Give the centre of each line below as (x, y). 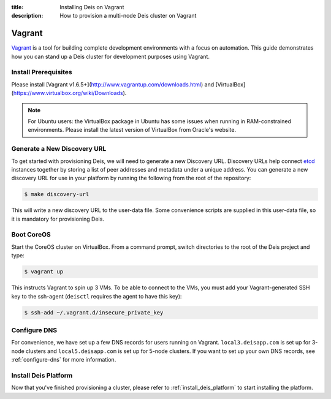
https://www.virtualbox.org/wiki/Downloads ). (70, 93)
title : (17, 7)
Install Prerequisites (42, 72)
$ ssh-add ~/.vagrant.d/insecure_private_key (94, 312)
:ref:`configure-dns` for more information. (64, 360)
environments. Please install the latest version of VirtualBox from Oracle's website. (132, 130)
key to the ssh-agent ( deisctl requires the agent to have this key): (97, 296)
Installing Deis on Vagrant (92, 7)
